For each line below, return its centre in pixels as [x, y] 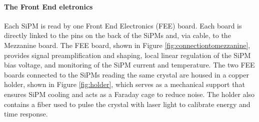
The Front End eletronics [48, 6]
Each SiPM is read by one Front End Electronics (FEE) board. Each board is [123, 25]
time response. [26, 114]
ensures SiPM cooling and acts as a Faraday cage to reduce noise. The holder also [129, 94]
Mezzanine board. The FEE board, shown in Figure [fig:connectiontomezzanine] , [127, 45]
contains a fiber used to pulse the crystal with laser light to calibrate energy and [127, 104]
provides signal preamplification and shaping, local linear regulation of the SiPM [127, 55]
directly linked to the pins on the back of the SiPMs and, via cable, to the [117, 35]
